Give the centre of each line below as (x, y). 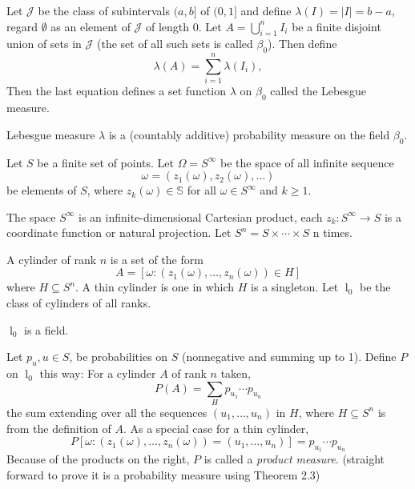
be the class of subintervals (104, 10)
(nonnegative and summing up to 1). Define (289, 357)
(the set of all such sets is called (175, 44)
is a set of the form (157, 259)
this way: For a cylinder (98, 373)
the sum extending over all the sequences (107, 412)
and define (266, 10)
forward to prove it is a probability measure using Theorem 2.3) (163, 474)
